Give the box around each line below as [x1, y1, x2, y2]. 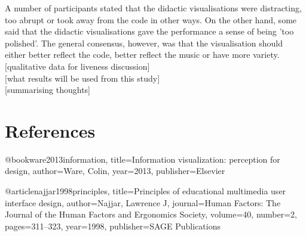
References [5, 118, 96, 142]
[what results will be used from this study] [5, 72, 160, 84]
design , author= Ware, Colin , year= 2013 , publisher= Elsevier [5, 164, 225, 177]
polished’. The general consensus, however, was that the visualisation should [5, 36, 283, 49]
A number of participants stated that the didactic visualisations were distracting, [5, 2, 302, 14]
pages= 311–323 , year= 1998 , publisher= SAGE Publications [5, 219, 221, 232]
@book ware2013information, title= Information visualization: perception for [5, 153, 280, 165]
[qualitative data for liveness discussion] [5, 60, 150, 72]
